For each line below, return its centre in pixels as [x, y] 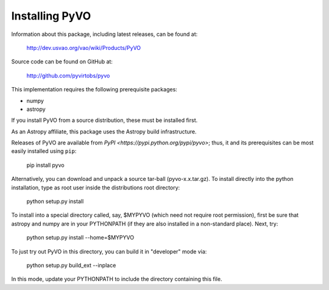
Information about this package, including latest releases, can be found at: [104, 34]
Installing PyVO [51, 16]
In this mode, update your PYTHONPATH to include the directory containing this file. [117, 279]
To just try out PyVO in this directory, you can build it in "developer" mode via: [109, 251]
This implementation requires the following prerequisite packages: [94, 90]
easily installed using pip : [44, 151]
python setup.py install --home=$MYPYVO [80, 238]
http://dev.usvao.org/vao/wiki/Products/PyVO [84, 48]
